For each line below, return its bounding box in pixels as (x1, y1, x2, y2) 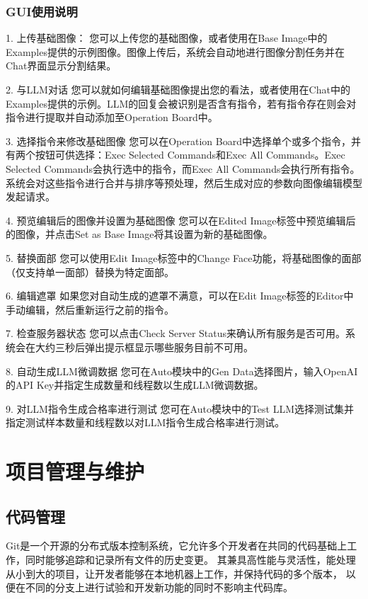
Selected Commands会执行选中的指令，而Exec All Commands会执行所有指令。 (6, 161, 360, 176)
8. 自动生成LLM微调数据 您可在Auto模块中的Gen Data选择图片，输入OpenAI (6, 363, 358, 378)
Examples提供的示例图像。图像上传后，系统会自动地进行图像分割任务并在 (6, 44, 345, 59)
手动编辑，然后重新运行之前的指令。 (6, 302, 174, 316)
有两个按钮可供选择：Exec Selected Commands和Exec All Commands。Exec (6, 147, 345, 162)
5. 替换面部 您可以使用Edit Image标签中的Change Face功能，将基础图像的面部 (6, 250, 362, 265)
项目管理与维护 (6, 457, 145, 486)
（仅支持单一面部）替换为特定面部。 (6, 264, 174, 279)
